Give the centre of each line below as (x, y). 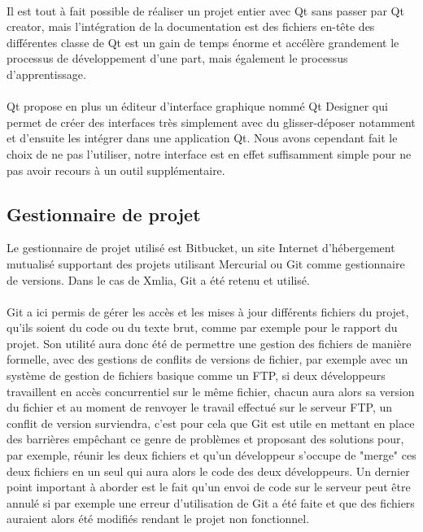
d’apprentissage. (46, 74)
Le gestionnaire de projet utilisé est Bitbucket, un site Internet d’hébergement (201, 248)
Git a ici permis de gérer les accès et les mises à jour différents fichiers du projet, (208, 311)
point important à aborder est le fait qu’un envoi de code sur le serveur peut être (209, 487)
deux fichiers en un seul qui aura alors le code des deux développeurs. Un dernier (208, 471)
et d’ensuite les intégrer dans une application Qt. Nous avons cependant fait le (202, 138)
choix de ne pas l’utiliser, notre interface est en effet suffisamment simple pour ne (209, 153)
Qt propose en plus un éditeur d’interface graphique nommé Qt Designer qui (197, 106)
